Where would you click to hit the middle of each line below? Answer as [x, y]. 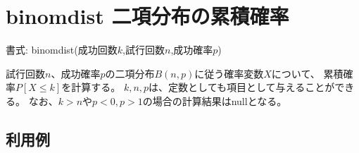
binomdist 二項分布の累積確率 [147, 16]
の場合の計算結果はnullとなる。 [215, 100]
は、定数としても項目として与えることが [242, 87]
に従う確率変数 [229, 73]
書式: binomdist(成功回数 [62, 50]
